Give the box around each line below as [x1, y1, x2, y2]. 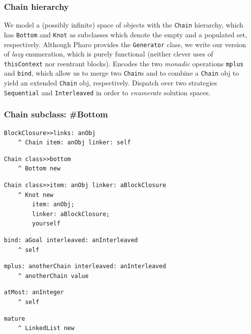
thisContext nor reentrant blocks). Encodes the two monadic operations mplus [4, 58, 244, 68]
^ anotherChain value [18, 272, 89, 279]
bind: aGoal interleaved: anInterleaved [4, 236, 138, 244]
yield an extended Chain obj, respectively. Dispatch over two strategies [4, 78, 218, 88]
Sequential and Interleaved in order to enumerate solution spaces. [4, 87, 211, 97]
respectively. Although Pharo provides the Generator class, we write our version [4, 39, 246, 49]
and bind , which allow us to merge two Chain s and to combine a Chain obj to [4, 68, 239, 78]
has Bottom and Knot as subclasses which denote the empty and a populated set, [4, 29, 248, 39]
